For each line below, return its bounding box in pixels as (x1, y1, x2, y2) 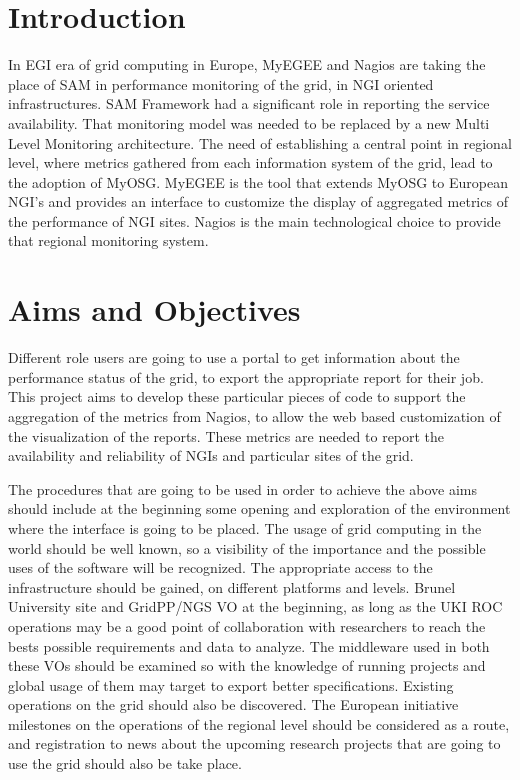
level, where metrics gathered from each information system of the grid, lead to (8, 152, 493, 173)
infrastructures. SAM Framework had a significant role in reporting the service (8, 93, 490, 114)
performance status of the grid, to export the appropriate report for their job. (8, 366, 484, 387)
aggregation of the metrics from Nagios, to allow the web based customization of (8, 405, 501, 426)
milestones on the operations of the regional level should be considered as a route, (8, 713, 510, 734)
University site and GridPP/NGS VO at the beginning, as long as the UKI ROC (8, 596, 503, 617)
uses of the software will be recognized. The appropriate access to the (8, 557, 433, 578)
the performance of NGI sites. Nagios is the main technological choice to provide (8, 210, 501, 231)
